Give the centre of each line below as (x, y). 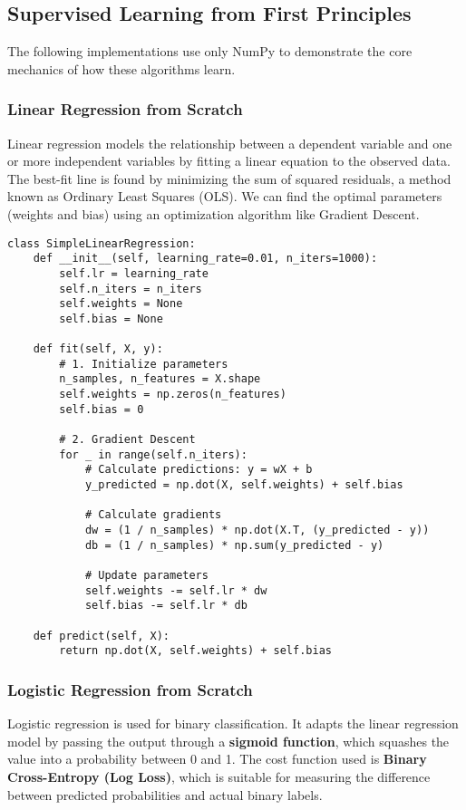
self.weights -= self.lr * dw (176, 590)
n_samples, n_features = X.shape (160, 379)
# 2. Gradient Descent (127, 440)
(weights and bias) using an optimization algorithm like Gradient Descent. (214, 213)
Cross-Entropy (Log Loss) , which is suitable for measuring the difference (219, 776)
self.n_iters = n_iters (131, 289)
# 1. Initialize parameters (144, 364)
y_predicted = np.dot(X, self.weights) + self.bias (244, 485)
